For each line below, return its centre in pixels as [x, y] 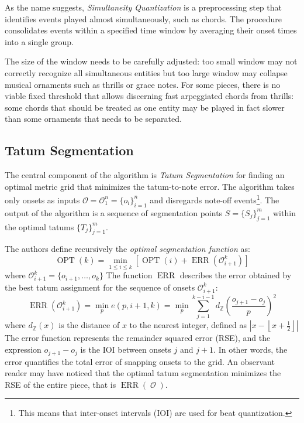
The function [129, 275]
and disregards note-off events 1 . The [215, 199]
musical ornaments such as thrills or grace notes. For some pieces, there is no [143, 84]
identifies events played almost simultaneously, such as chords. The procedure [143, 18]
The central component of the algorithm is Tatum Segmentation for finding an [145, 175]
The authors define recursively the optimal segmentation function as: [127, 249]
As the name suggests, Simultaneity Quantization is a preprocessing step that [143, 7]
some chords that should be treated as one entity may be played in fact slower [145, 107]
